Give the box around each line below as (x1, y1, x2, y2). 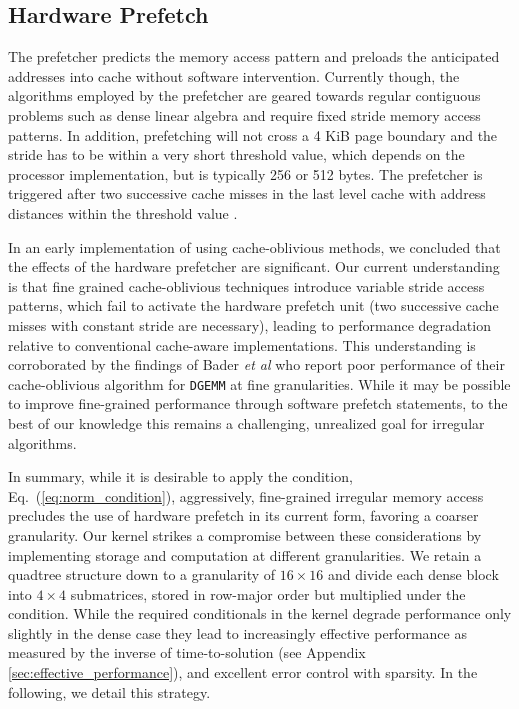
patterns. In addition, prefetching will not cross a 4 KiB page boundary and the (8, 124, 498, 145)
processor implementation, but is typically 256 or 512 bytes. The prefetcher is (8, 163, 483, 184)
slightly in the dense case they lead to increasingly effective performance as (8, 622, 467, 643)
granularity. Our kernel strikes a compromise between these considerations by (8, 524, 482, 545)
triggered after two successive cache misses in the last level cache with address (8, 183, 486, 204)
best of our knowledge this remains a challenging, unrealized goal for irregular (8, 412, 485, 433)
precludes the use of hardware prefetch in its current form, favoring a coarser (8, 505, 479, 526)
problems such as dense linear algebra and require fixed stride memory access (8, 104, 481, 125)
